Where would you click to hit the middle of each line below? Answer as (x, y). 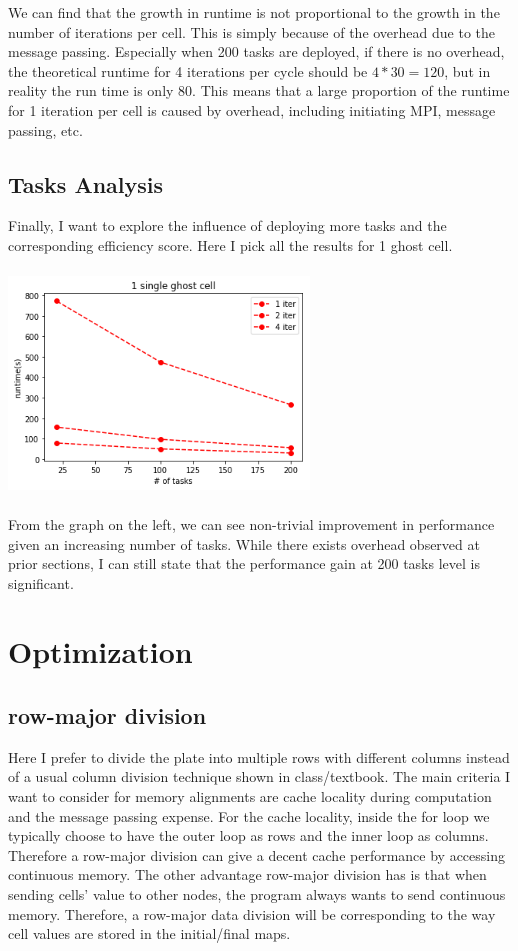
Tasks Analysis (86, 183)
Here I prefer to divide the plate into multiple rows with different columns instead (259, 756)
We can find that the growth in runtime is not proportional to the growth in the (254, 12)
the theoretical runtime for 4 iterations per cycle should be (188, 70)
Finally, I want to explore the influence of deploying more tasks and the (227, 225)
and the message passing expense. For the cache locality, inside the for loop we (249, 815)
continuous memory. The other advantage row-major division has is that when (247, 874)
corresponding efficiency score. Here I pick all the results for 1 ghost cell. (230, 244)
